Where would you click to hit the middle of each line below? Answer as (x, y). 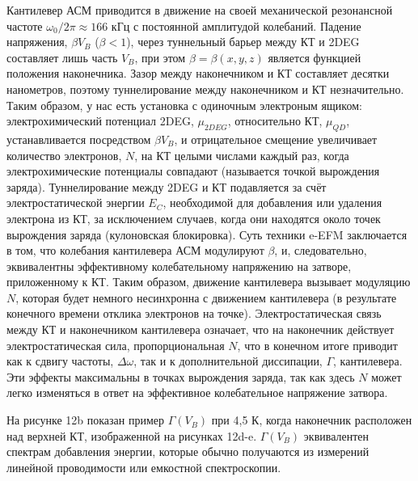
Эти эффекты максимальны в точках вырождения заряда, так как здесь (181, 376)
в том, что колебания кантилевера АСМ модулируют (135, 250)
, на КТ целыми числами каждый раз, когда (242, 155)
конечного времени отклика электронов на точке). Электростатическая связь (194, 313)
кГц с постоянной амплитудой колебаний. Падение (236, 25)
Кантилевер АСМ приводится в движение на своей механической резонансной (200, 10)
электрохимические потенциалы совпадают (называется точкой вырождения (193, 171)
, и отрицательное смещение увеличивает (276, 139)
